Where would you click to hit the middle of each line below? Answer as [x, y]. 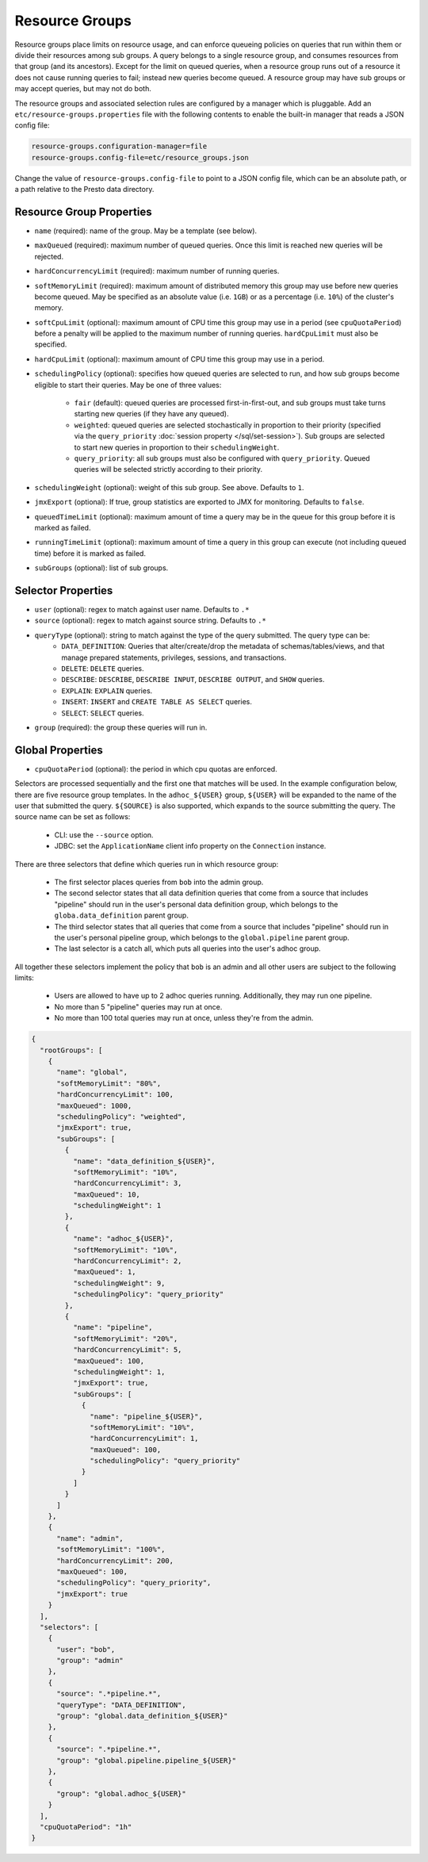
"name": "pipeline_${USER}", [147, 1416]
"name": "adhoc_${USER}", [123, 1239]
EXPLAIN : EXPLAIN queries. [107, 691]
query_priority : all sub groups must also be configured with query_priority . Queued [222, 458]
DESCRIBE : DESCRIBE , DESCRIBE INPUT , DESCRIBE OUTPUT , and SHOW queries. [193, 680]
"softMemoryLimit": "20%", [125, 1339]
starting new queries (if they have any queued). [151, 414]
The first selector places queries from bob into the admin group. [159, 882]
